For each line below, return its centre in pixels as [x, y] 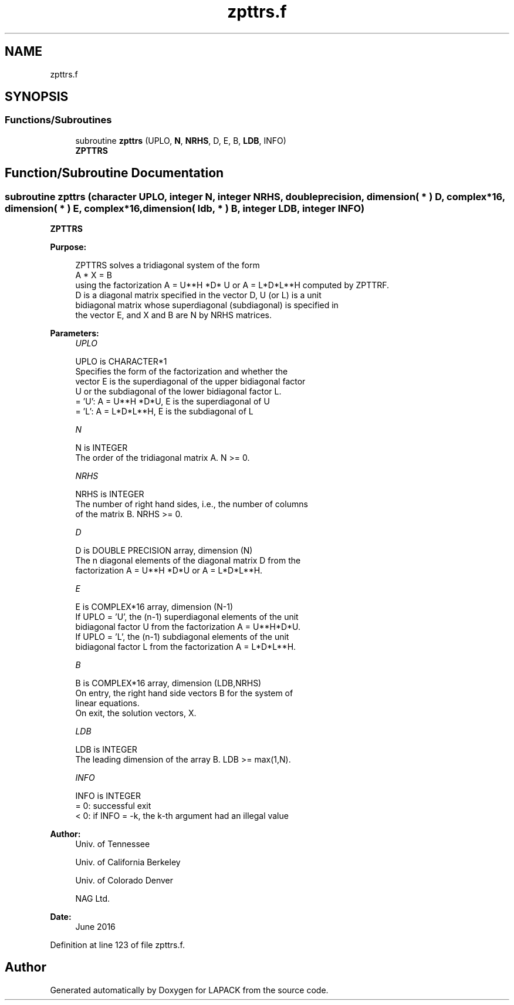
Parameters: [75, 333]
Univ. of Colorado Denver [124, 881]
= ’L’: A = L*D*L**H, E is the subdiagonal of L [164, 412]
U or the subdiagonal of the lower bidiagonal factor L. [178, 392]
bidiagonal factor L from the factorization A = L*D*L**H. [186, 647]
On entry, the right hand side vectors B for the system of [184, 693]
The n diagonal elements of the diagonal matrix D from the [188, 561]
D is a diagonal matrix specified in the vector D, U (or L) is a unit [198, 295]
